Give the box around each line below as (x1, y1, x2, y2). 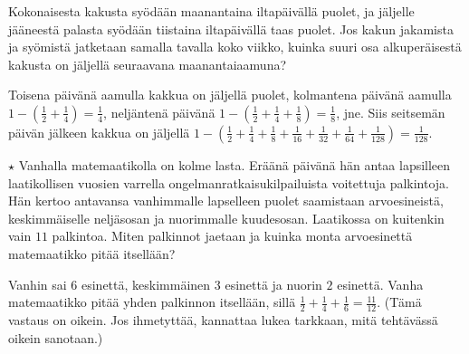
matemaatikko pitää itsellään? (8, 244, 176, 263)
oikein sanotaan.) (8, 328, 103, 347)
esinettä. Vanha (337, 274, 424, 293)
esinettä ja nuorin (225, 274, 322, 293)
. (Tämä (377, 292, 422, 311)
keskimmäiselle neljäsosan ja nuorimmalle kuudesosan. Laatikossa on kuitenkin (8, 208, 445, 227)
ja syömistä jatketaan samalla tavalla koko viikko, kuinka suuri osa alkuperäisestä (8, 37, 462, 56)
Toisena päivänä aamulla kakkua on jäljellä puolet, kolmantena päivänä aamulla (8, 85, 452, 104)
